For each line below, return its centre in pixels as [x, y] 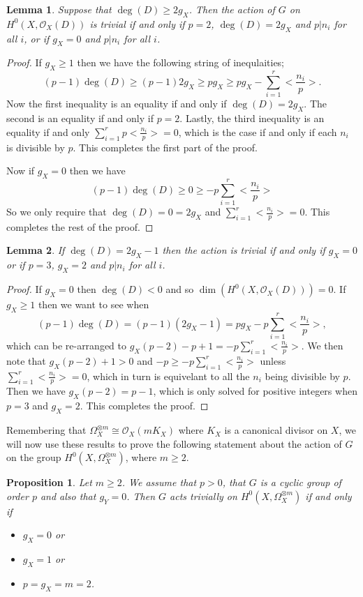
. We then [322, 345]
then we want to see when [94, 304]
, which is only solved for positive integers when [255, 391]
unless [273, 360]
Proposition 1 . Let [49, 482]
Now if [21, 171]
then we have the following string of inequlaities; [181, 62]
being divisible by [302, 376]
